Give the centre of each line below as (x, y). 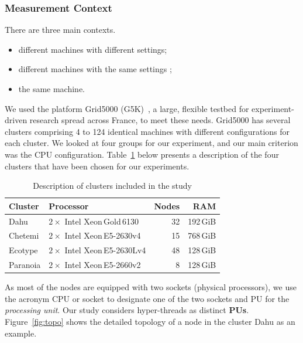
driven (16, 120)
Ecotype (23, 250)
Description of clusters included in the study (112, 186)
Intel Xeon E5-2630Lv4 (105, 250)
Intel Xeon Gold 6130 (102, 221)
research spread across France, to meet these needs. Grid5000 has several (160, 120)
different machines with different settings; (93, 49)
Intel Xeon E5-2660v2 (103, 265)
